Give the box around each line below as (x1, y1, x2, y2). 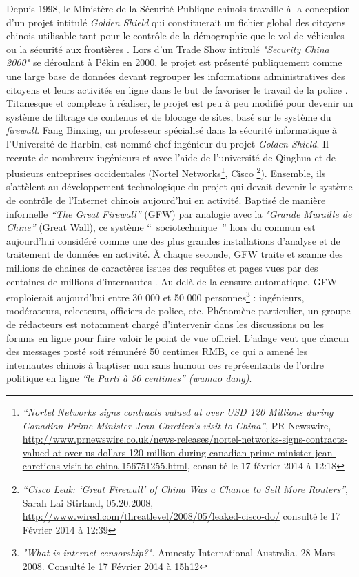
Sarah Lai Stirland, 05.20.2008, (22, 495, 154, 509)
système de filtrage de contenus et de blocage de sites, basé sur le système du (6, 109, 331, 123)
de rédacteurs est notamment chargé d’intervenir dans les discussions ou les (6, 316, 324, 331)
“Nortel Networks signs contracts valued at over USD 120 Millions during (22, 404, 334, 418)
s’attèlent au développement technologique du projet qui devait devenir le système (6, 179, 353, 194)
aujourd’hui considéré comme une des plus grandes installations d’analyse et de (6, 233, 340, 247)
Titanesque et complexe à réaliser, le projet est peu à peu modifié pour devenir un (6, 96, 353, 110)
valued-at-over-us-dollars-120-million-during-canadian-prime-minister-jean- (22, 445, 336, 459)
